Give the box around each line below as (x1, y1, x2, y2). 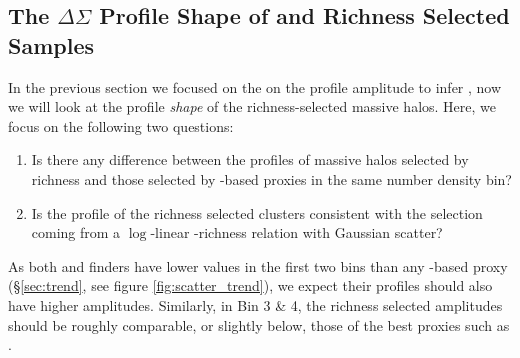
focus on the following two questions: (8, 115, 234, 136)
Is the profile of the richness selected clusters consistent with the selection (31, 202, 483, 223)
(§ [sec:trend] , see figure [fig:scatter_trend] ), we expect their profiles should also (8, 275, 493, 296)
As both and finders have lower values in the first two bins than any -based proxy (8, 255, 508, 276)
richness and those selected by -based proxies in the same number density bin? (31, 168, 512, 189)
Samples (8, 29, 94, 60)
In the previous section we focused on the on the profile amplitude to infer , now (8, 76, 502, 97)
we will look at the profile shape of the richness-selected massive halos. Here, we (8, 96, 497, 117)
